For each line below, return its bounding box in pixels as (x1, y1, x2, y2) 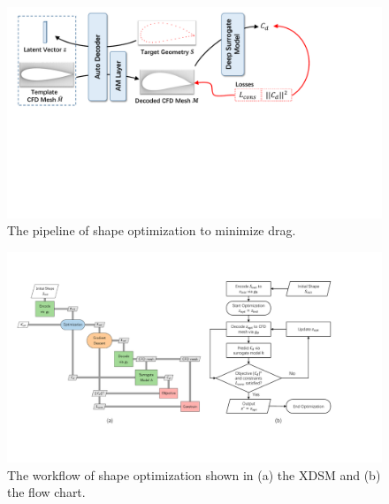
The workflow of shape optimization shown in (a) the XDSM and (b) (7, 465, 381, 484)
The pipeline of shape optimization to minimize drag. (7, 221, 296, 240)
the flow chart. (7, 483, 86, 501)
